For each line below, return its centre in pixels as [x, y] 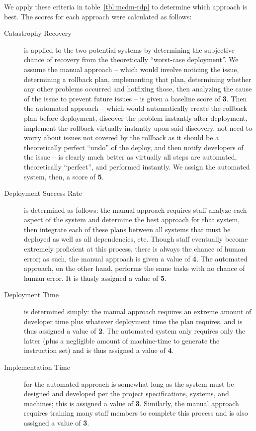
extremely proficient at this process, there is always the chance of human [135, 249]
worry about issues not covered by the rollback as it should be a [122, 137]
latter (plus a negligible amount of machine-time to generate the [122, 340]
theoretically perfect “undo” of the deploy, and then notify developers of [134, 147]
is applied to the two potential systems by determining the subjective [129, 49]
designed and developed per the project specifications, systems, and [127, 393]
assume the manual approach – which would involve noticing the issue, [131, 69]
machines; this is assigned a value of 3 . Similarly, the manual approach [131, 403]
